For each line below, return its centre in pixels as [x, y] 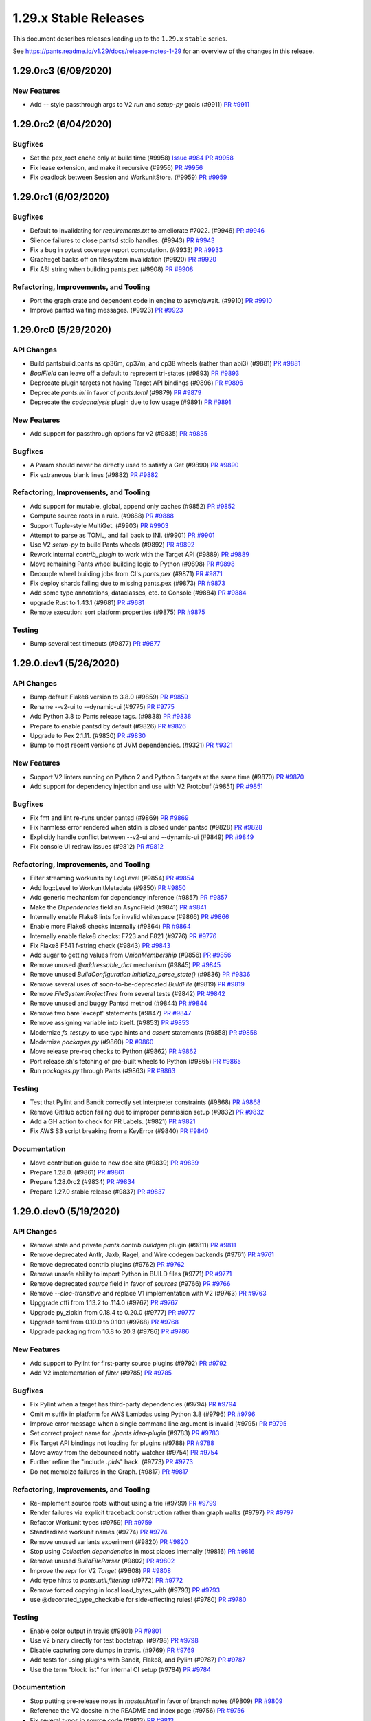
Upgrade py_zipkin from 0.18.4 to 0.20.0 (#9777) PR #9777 [113, 1312]
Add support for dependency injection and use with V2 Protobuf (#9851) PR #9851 [147, 786]
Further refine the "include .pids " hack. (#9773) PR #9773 [112, 1462]
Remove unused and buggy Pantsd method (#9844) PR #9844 [119, 1003]
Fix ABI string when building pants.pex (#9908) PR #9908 [112, 269]
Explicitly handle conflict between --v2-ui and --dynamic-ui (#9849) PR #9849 [142, 837]
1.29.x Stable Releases [78, 18]
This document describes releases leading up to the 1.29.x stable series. [120, 39]
